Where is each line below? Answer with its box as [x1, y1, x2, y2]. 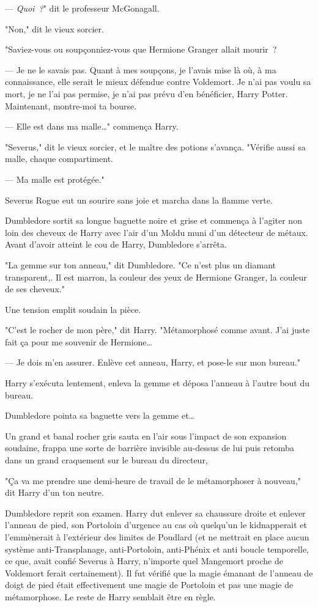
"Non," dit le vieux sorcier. [5, 22, 104, 35]
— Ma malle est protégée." [5, 172, 105, 185]
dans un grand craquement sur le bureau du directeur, [5, 454, 208, 466]
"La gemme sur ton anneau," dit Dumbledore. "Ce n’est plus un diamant [5, 258, 276, 271]
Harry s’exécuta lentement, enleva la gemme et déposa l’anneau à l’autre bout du [5, 377, 310, 389]
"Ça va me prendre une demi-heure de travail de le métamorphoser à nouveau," [5, 474, 301, 487]
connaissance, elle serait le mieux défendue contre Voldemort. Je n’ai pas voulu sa [5, 75, 311, 88]
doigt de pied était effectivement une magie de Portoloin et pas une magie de [5, 578, 294, 591]
